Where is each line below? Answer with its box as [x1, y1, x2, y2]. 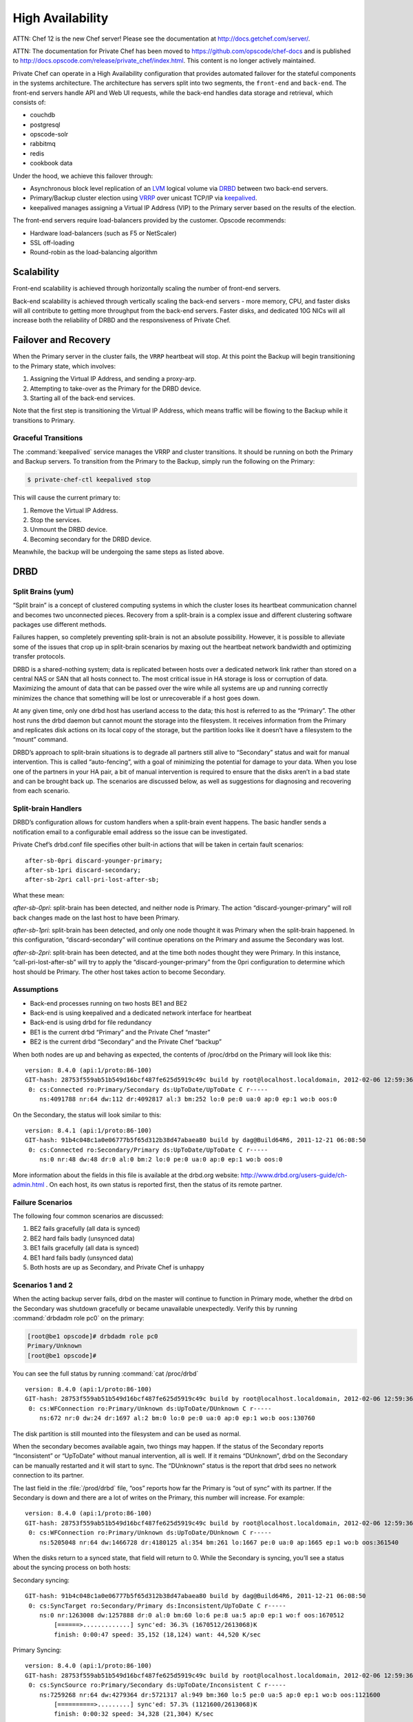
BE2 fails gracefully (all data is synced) [30, 1225, 140, 1233]
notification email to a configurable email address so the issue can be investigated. [12, 827, 248, 836]
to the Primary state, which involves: [12, 362, 116, 370]
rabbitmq [30, 140, 56, 148]
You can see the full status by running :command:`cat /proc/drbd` [12, 1369, 199, 1378]
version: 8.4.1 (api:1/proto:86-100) [25, 1126, 153, 1134]
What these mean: [12, 891, 65, 899]
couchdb [30, 111, 56, 119]
